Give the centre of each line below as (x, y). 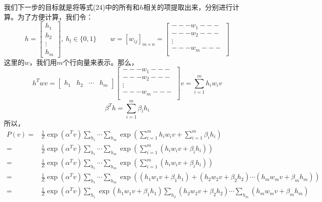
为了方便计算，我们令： (55, 16)
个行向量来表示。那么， (101, 62)
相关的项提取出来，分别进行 (188, 7)
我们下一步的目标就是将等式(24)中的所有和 (72, 7)
